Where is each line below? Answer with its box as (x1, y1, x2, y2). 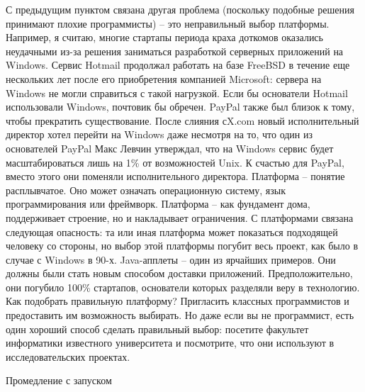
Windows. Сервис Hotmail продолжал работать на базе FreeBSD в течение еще (6, 57, 350, 72)
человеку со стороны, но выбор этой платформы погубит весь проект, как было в (6, 238, 359, 253)
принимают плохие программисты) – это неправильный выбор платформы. (6, 16, 330, 30)
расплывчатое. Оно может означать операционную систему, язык (6, 182, 286, 197)
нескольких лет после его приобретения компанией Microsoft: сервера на (6, 71, 322, 86)
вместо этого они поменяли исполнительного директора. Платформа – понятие (6, 169, 345, 184)
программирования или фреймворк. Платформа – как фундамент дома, (6, 196, 310, 211)
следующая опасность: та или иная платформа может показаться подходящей (6, 224, 338, 239)
